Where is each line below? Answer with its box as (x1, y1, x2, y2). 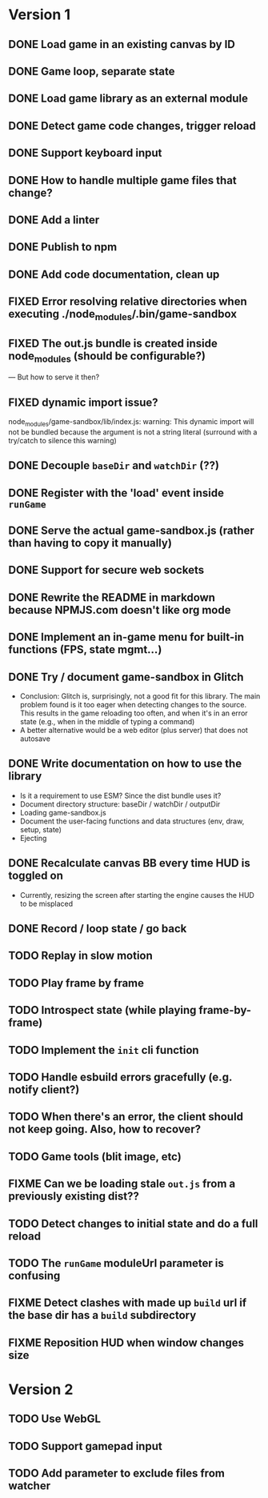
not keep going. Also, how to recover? (8, 1123, 202, 1136)
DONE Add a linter (8, 213, 100, 226)
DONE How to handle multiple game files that (8, 174, 238, 187)
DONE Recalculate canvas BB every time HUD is (8, 856, 250, 870)
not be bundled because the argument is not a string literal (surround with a (8, 427, 258, 437)
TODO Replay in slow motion (8, 949, 154, 963)
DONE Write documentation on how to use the (8, 757, 242, 771)
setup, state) (19, 824, 62, 834)
